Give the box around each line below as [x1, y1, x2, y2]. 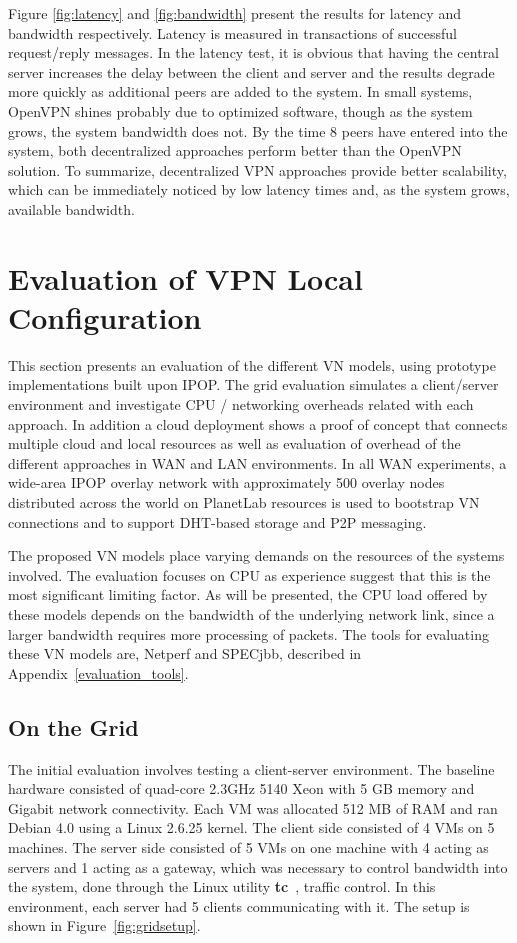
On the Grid [8, 711, 139, 742]
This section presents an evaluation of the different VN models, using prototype [8, 354, 496, 375]
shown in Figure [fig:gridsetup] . [8, 915, 201, 936]
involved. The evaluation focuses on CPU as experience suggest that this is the [8, 564, 491, 585]
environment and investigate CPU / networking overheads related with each [8, 394, 474, 415]
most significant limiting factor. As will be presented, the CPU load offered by [8, 584, 488, 605]
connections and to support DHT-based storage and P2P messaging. [8, 511, 427, 532]
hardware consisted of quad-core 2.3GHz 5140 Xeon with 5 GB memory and [8, 778, 475, 799]
